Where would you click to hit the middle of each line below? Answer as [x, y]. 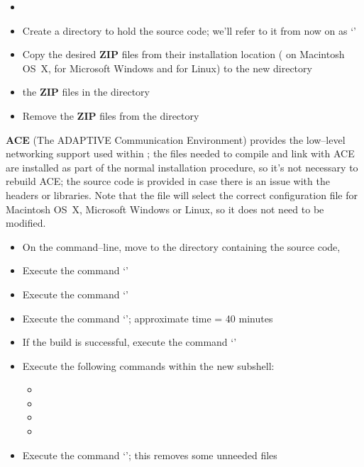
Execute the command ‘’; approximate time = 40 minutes [148, 318]
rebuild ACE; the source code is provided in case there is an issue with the [168, 181]
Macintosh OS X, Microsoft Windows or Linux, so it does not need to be [165, 209]
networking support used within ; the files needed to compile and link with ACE [180, 153]
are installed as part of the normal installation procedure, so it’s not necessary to [182, 167]
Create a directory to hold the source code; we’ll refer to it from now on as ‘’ [189, 30]
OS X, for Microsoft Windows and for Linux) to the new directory [167, 68]
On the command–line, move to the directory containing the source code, [181, 246]
